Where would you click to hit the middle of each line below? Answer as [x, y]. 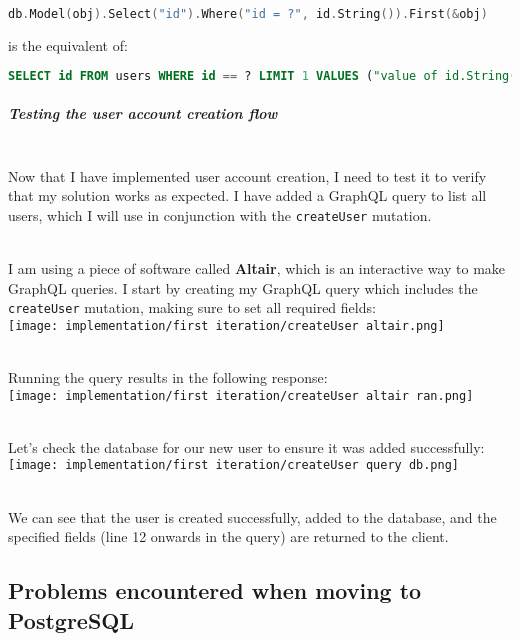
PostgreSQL [71, 619]
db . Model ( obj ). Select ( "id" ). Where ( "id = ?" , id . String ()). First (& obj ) [248, 14]
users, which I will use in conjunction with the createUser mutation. [220, 214]
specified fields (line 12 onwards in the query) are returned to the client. [228, 536]
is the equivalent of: [68, 44]
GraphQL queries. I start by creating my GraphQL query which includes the [243, 287]
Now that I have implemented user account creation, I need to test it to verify [247, 175]
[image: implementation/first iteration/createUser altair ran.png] [241, 395]
